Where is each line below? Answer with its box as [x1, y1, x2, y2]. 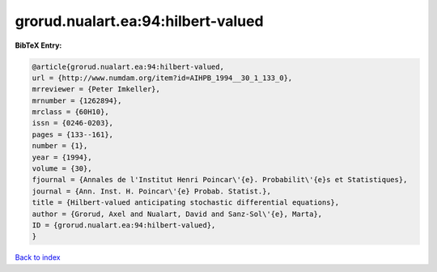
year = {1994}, [32, 152, 92, 162]
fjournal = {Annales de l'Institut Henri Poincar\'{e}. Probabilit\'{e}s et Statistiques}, [32, 175, 408, 185]
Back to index [15, 253, 61, 262]
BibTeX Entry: [15, 40, 62, 50]
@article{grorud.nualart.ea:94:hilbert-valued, [32, 62, 224, 71]
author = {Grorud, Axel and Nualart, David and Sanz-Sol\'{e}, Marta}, [32, 209, 323, 219]
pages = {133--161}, [32, 130, 113, 139]
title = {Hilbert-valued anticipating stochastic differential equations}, [32, 198, 340, 207]
